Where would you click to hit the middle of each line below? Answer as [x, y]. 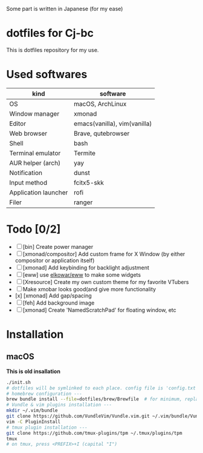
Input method [28, 182]
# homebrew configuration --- [44, 394]
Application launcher [39, 192]
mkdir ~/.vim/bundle [32, 411]
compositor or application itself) [55, 260]
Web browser [28, 133]
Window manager [34, 113]
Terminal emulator [35, 153]
